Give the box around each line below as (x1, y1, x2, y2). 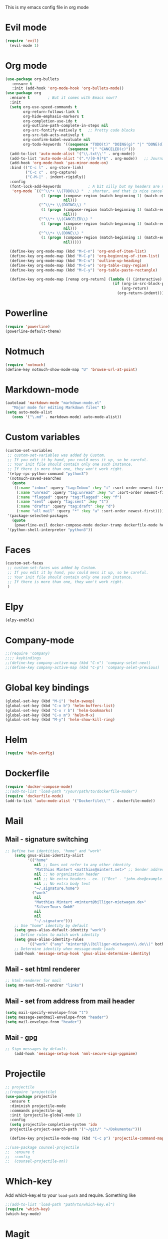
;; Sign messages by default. (5, 1046, 68, 1052)
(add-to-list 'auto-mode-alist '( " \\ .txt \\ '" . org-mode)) (9, 151, 135, 156)
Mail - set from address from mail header (5, 997, 135, 1005)
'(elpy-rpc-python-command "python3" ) (7, 471, 88, 476)
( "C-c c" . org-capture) (25, 170, 77, 175)
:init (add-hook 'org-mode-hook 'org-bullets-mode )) (11, 86, 124, 91)
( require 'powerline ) (5, 324, 50, 329)
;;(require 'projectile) (5, 1089, 57, 1094)
